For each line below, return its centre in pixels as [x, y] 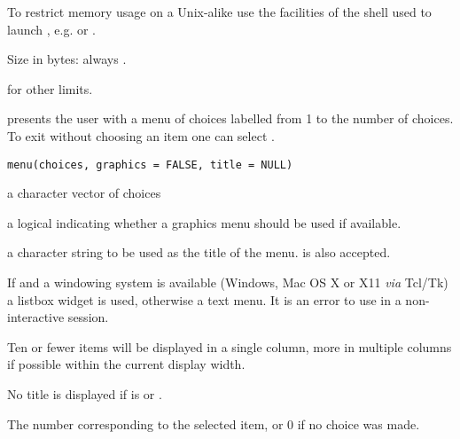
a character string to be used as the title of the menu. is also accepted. [199, 252]
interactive [36, 317]
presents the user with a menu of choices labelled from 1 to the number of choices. [230, 118]
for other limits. [50, 88]
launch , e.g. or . [51, 29]
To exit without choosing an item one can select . [141, 135]
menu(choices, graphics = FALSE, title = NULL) [150, 165]
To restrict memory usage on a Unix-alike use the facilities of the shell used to [219, 12]
